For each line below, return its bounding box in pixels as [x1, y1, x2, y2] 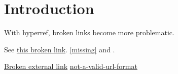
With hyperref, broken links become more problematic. [4, 27, 174, 38]
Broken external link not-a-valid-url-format [4, 61, 137, 71]
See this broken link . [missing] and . [4, 44, 115, 54]
